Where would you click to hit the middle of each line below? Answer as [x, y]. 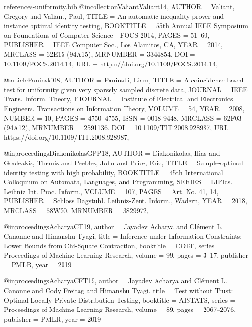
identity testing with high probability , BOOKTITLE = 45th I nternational [114, 172]
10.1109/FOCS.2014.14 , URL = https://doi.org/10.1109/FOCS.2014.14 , [111, 63]
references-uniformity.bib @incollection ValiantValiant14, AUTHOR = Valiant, [119, 6]
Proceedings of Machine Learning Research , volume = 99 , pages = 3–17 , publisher [126, 255]
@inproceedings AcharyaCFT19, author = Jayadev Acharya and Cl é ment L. [116, 281]
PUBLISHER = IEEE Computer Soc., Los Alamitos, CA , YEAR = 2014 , [113, 44]
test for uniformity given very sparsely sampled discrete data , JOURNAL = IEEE [126, 89]
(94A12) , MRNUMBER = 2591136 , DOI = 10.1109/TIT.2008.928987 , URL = [120, 127]
